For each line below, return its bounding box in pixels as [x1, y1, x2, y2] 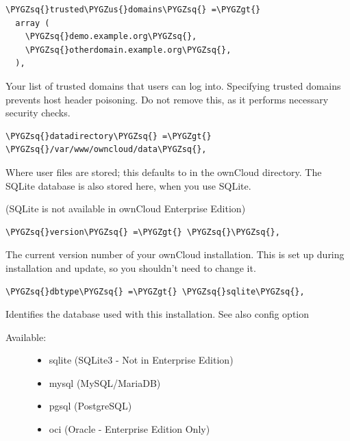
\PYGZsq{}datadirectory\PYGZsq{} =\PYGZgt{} [5, 131, 212, 141]
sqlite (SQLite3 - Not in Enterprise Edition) [49, 353, 234, 367]
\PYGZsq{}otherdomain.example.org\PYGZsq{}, [25, 45, 232, 55]
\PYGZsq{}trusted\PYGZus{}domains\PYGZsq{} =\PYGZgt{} [5, 5, 261, 14]
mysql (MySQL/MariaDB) [49, 375, 161, 390]
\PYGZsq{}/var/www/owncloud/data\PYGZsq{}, [5, 144, 207, 155]
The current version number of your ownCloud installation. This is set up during [5, 247, 345, 262]
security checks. [5, 105, 71, 120]
